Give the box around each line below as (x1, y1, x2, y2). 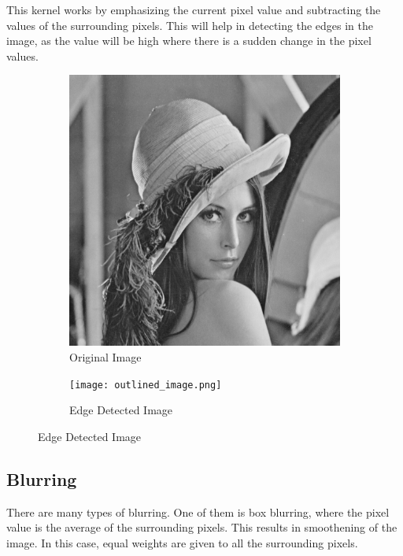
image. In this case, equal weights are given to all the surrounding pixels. (6, 534, 358, 550)
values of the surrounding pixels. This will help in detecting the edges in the (6, 17, 373, 33)
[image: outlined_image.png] (69, 379, 222, 391)
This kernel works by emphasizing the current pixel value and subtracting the (6, 2, 381, 17)
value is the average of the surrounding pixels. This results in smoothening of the (6, 519, 397, 536)
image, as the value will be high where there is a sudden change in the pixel (6, 32, 372, 49)
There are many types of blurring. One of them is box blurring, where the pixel (6, 503, 390, 520)
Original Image (69, 348, 142, 365)
